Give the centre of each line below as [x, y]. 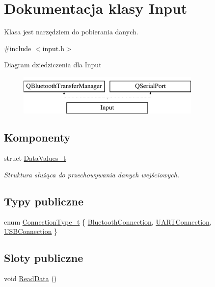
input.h [53, 48]
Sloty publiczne [44, 258]
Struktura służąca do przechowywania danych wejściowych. [92, 174]
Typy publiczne [44, 201]
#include [18, 48]
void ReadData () [30, 278]
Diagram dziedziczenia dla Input [53, 65]
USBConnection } [31, 231]
